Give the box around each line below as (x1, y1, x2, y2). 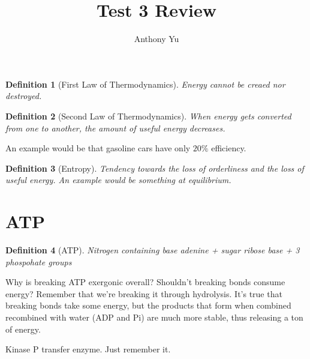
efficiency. (211, 142, 246, 154)
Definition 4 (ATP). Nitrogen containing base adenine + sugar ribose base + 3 (5, 244, 300, 256)
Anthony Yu (134, 32, 179, 45)
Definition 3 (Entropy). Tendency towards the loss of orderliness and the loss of (5, 161, 304, 174)
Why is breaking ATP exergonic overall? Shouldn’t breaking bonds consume (5, 276, 285, 288)
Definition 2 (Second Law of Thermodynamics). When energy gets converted (5, 109, 291, 122)
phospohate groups (5, 255, 72, 268)
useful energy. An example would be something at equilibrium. (5, 173, 231, 186)
